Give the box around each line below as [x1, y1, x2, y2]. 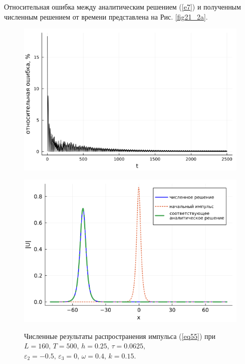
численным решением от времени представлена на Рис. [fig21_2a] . [4, 11, 208, 22]
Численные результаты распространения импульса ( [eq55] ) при [24, 330, 216, 341]
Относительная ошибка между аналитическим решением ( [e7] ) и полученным [4, 2, 241, 12]
